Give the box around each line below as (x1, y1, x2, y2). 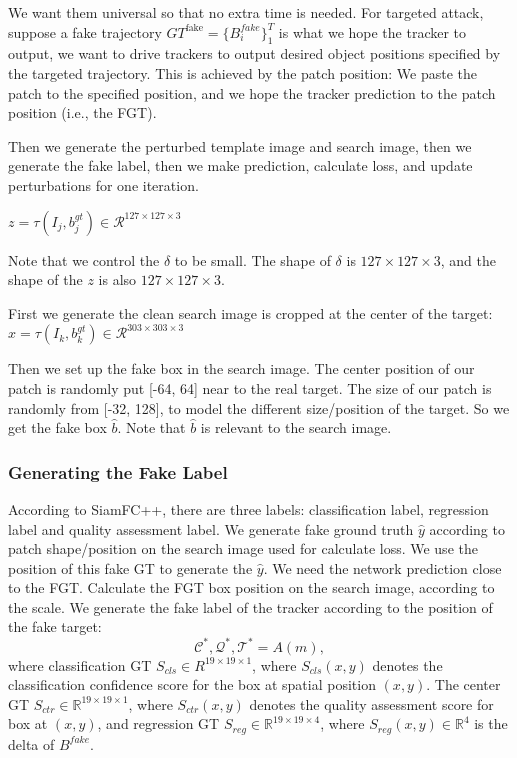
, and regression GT (97, 713, 220, 734)
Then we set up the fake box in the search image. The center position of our (8, 358, 475, 379)
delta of (8, 733, 55, 754)
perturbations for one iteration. (8, 174, 199, 195)
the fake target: (8, 616, 102, 637)
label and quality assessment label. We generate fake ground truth (8, 518, 414, 539)
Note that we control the (8, 249, 160, 270)
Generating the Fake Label (8, 459, 228, 484)
